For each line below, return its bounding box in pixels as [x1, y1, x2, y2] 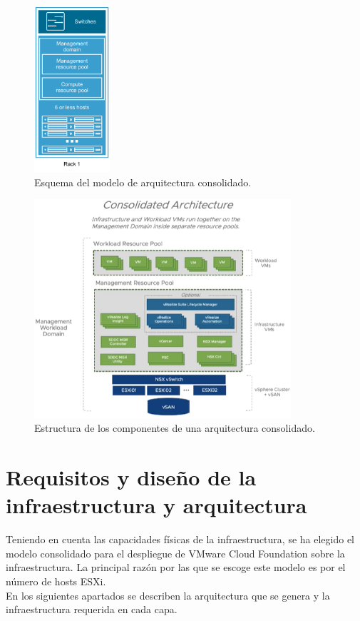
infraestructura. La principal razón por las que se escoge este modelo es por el [6, 560, 346, 575]
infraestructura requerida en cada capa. [6, 602, 178, 617]
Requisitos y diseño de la [6, 463, 257, 492]
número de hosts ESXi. [6, 573, 106, 588]
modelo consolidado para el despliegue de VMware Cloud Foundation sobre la [6, 545, 345, 560]
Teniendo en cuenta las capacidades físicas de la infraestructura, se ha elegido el [6, 532, 354, 547]
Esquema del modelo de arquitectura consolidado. [34, 174, 252, 189]
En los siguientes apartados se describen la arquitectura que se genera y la [6, 587, 330, 602]
